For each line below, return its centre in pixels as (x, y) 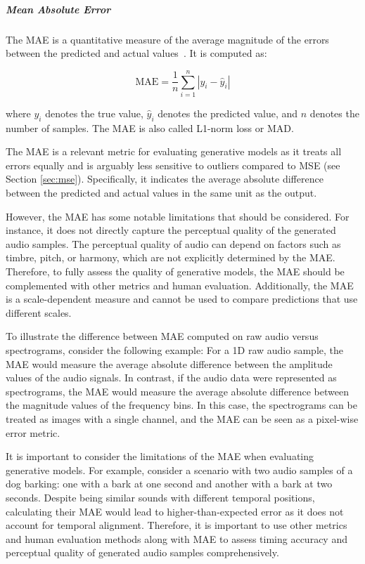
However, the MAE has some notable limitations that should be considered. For (178, 216)
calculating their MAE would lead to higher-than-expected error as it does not (175, 511)
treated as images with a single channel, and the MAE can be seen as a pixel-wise (182, 418)
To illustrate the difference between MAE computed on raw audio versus (162, 336)
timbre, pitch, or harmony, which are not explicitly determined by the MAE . (171, 257)
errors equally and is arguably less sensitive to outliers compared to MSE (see (173, 165)
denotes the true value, (94, 113)
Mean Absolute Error (58, 9)
